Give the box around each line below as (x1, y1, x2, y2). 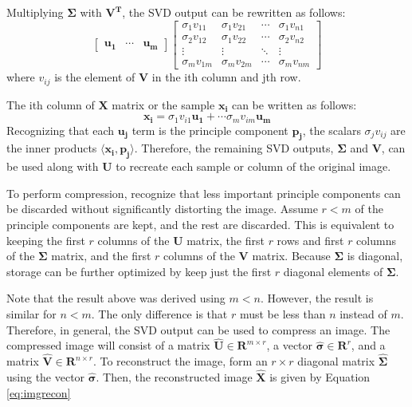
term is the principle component (131, 121, 288, 138)
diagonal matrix (297, 353, 375, 369)
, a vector (266, 337, 313, 354)
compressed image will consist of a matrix (6, 337, 210, 354)
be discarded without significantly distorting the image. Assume (6, 200, 318, 217)
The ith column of (6, 96, 95, 113)
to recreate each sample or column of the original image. (116, 158, 391, 175)
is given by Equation (269, 368, 371, 385)
